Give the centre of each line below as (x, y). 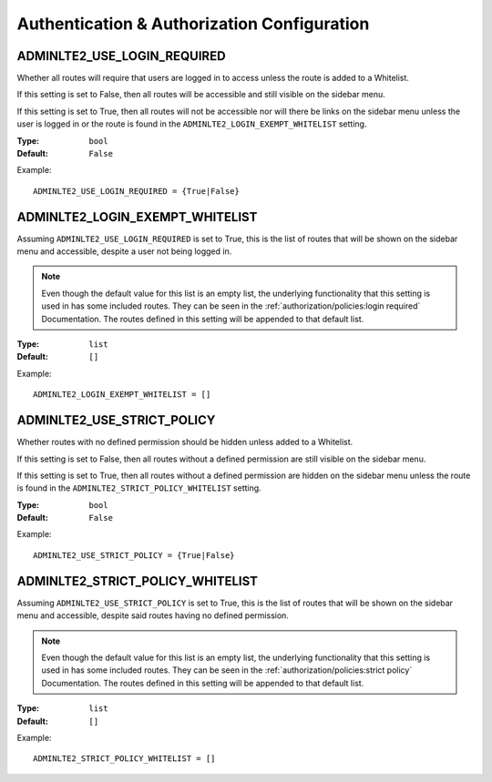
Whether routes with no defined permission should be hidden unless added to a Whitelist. (185, 442)
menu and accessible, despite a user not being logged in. (124, 251)
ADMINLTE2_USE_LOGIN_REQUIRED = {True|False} (137, 191)
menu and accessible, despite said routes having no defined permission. (153, 615)
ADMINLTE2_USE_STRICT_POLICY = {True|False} (134, 555)
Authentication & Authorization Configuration (193, 24)
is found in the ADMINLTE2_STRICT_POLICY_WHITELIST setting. (139, 488)
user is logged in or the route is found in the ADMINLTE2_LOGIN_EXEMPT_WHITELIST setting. (192, 124)
